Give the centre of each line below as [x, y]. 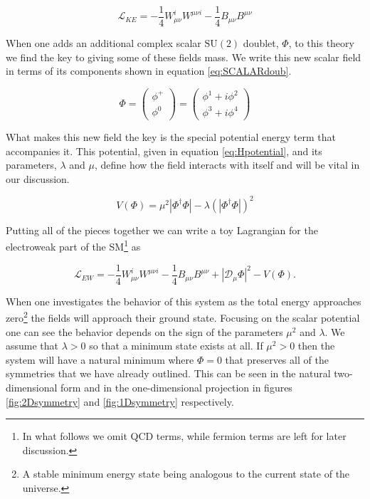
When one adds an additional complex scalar [104, 43]
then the [316, 346]
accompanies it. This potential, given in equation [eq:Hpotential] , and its [164, 151]
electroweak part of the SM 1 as [73, 246]
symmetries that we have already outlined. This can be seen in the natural [168, 373]
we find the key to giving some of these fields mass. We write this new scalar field [184, 57]
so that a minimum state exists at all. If [176, 346]
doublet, [261, 43]
